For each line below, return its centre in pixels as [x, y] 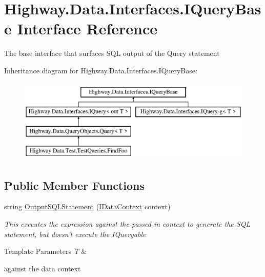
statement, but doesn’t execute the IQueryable [75, 234]
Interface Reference [87, 28]
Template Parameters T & [46, 251]
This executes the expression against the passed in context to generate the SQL [127, 224]
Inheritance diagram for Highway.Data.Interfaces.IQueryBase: [101, 70]
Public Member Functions [74, 185]
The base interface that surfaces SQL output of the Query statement [112, 53]
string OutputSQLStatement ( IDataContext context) [87, 206]
